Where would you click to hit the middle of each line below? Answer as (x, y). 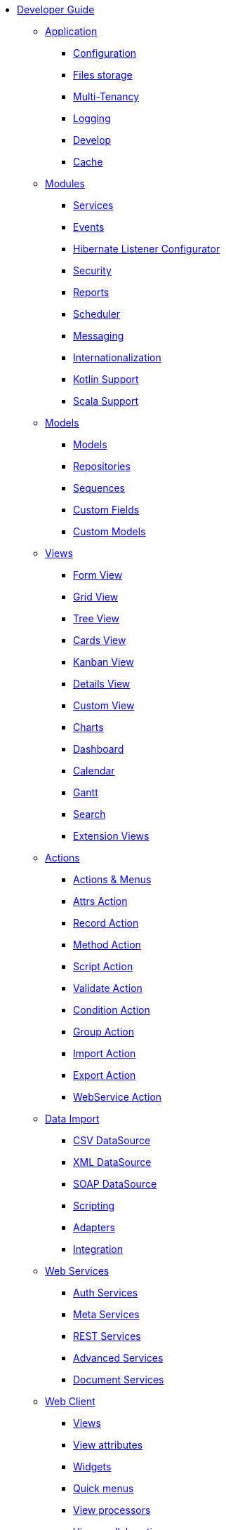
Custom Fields (106, 510)
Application (71, 31)
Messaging (99, 336)
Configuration (105, 53)
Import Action (105, 1053)
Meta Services (106, 1314)
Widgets (92, 1467)
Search (89, 814)
